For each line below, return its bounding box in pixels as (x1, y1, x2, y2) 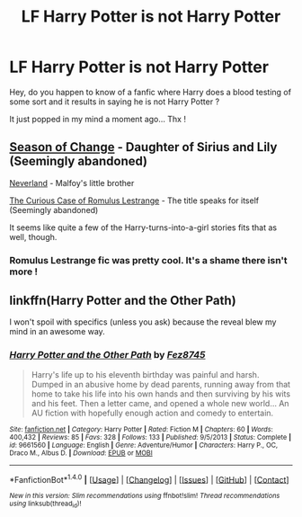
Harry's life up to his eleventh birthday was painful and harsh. (31, 369, 260, 379)
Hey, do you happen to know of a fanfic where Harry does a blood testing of (9, 86, 292, 97)
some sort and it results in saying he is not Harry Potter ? (9, 96, 220, 107)
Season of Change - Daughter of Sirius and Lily (9, 139, 278, 155)
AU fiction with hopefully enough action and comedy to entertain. (31, 407, 274, 418)
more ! (9, 265, 39, 278)
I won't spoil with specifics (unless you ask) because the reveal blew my (9, 316, 277, 327)
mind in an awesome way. (9, 326, 105, 337)
